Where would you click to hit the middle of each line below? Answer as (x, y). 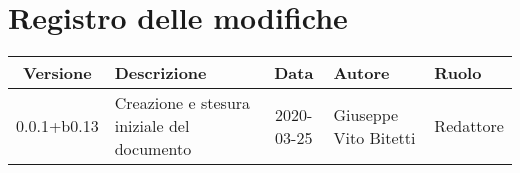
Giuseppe (366, 114)
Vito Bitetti (374, 137)
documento (153, 149)
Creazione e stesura (182, 103)
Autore (361, 73)
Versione (57, 73)
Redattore (469, 126)
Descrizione (160, 73)
